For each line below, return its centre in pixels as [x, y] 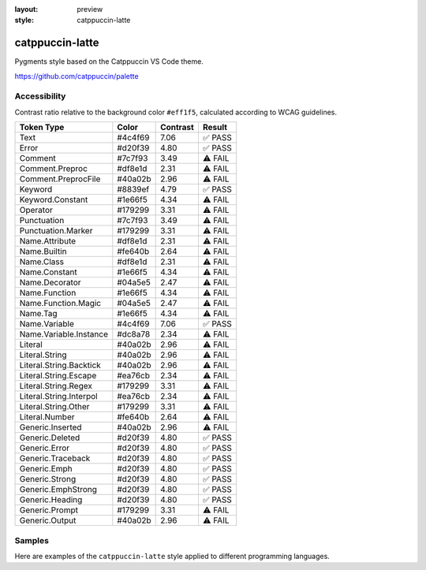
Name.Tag [39, 314]
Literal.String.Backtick [60, 365]
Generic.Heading [51, 500]
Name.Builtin [43, 251]
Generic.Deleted [50, 438]
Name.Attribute [48, 241]
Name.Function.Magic [60, 304]
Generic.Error [45, 448]
